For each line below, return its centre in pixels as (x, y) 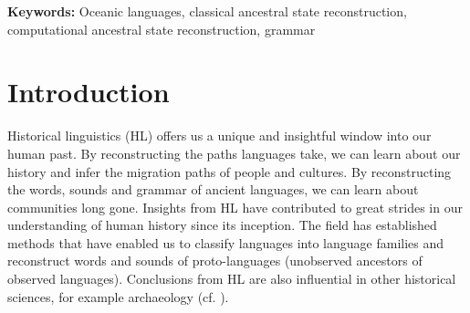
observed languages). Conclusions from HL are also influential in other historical (232, 279)
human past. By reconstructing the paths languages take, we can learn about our (234, 153)
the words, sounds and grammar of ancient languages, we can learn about (213, 189)
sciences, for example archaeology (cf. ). (118, 296)
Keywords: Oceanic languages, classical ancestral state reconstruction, (207, 11)
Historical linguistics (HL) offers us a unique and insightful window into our (219, 136)
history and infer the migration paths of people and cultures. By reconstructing (230, 171)
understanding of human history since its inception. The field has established (222, 225)
